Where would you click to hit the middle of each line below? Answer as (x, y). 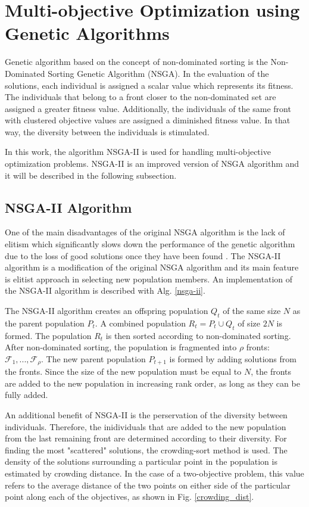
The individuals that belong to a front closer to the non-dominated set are (141, 97)
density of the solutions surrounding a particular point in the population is (141, 461)
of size (249, 323)
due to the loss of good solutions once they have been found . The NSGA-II (143, 255)
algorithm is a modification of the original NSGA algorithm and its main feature (152, 267)
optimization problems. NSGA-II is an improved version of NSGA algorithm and (152, 164)
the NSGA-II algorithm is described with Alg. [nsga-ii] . (105, 290)
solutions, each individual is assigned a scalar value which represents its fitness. (149, 85)
